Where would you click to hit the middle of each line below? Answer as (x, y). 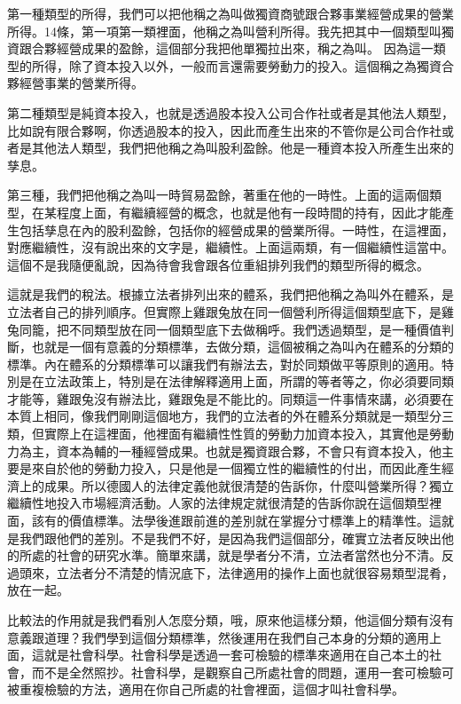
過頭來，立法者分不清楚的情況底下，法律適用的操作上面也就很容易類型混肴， (230, 572)
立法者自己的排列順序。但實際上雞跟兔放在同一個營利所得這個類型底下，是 (224, 311)
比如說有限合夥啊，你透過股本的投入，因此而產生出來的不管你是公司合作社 (224, 130)
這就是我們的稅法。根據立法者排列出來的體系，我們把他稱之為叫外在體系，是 (230, 294)
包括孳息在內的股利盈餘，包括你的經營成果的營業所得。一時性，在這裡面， (236, 229)
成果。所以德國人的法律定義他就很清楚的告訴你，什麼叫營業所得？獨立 (249, 485)
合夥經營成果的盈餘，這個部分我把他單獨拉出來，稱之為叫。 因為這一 (232, 48)
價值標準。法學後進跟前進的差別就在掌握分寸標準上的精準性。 (249, 521)
